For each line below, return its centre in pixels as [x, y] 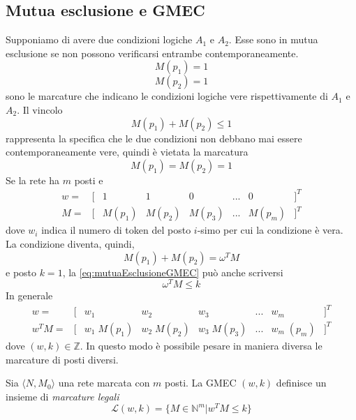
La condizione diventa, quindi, [70, 244]
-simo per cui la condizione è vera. [270, 230]
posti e [89, 180]
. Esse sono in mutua [273, 39]
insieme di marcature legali [62, 396]
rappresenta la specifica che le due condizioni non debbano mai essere [154, 138]
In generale [29, 295]
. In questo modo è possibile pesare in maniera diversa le [201, 345]
